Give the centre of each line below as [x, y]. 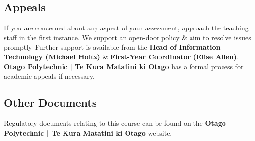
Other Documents [50, 102]
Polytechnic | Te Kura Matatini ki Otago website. [88, 132]
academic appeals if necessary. [49, 76]
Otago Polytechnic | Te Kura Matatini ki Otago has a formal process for [124, 66]
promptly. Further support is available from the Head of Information [112, 47]
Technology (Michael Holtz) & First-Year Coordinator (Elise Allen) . [122, 56]
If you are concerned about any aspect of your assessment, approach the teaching [126, 28]
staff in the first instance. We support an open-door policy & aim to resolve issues [127, 37]
